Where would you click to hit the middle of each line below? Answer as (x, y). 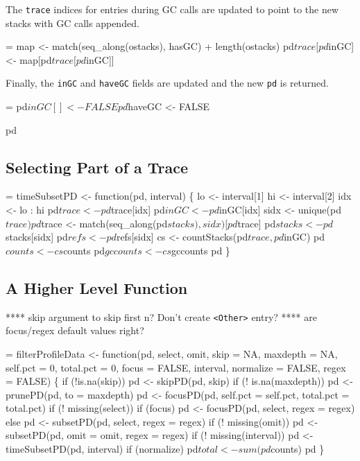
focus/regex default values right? (75, 330)
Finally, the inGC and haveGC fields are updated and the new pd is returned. (168, 83)
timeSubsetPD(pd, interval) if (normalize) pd (102, 449)
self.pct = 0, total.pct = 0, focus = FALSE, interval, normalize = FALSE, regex (176, 367)
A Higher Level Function (97, 287)
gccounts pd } (200, 250)
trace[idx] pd (138, 210)
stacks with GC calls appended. (72, 23)
